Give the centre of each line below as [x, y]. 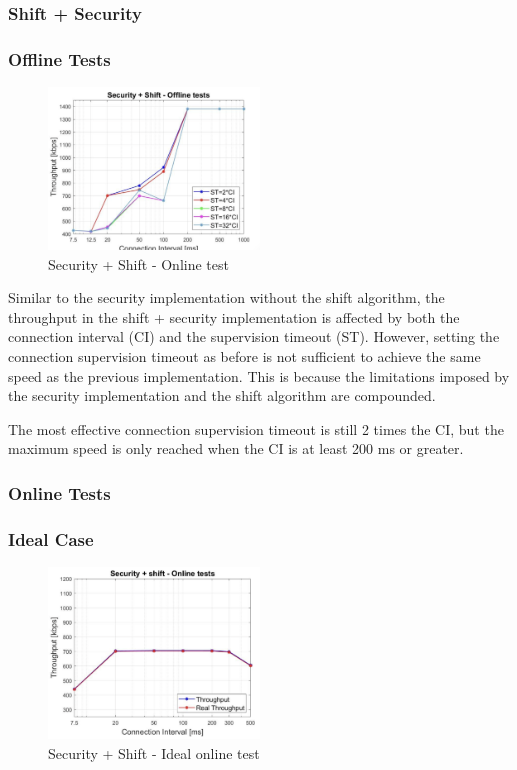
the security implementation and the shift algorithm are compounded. [222, 395]
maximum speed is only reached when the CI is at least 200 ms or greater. [236, 448]
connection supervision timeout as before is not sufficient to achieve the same [244, 355]
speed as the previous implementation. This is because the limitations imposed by [259, 375]
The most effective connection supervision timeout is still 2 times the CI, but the [256, 428]
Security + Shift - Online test [138, 263]
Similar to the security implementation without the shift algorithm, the [226, 297]
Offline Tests [59, 58]
